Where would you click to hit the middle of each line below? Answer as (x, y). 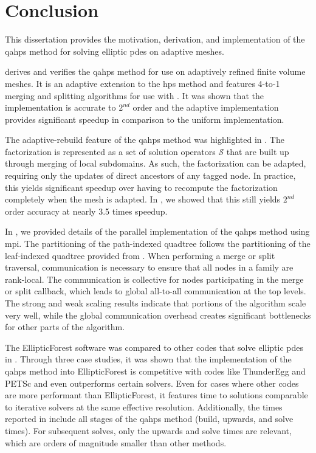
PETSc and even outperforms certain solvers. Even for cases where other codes (152, 383)
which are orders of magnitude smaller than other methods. (116, 442)
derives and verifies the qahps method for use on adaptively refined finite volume (155, 71)
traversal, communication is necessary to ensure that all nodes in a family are (149, 267)
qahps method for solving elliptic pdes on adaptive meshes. (115, 51)
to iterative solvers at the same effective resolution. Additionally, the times (144, 406)
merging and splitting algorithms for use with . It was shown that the (134, 95)
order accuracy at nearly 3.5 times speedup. (86, 211)
